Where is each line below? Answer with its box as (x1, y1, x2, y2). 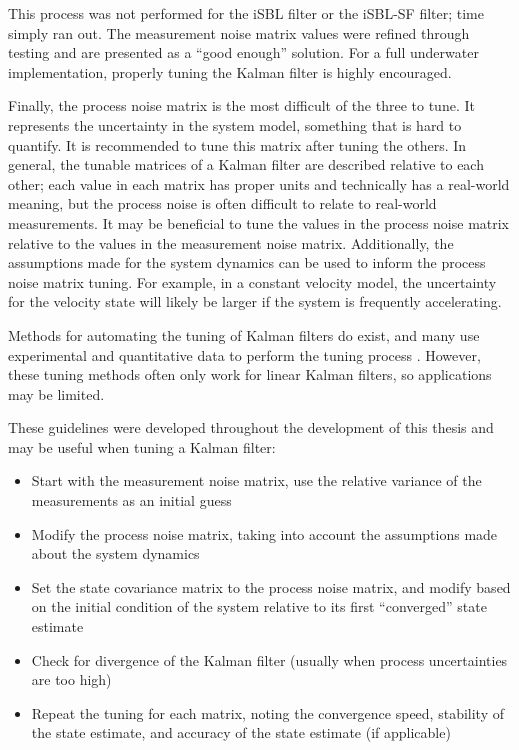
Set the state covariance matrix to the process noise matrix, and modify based (31, 576, 511, 597)
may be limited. (8, 383, 105, 404)
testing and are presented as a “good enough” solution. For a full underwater (8, 42, 479, 63)
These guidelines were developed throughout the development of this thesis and (8, 417, 494, 438)
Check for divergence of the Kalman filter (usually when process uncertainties (31, 649, 508, 670)
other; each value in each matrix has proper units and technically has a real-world (8, 173, 510, 194)
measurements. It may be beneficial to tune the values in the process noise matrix (8, 212, 510, 233)
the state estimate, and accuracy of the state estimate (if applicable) (31, 722, 451, 743)
